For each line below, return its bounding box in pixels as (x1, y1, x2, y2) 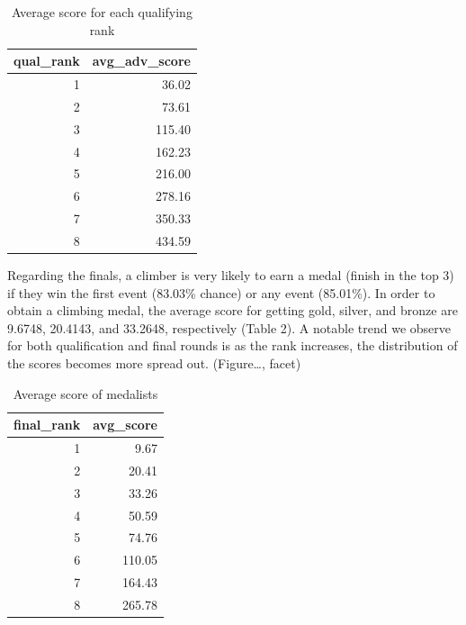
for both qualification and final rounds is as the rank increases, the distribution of (7, 336, 458, 355)
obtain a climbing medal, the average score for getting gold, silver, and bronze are (7, 301, 458, 320)
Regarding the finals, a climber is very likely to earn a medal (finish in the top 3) (7, 266, 454, 285)
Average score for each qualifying (12, 3, 193, 21)
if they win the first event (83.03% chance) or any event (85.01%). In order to (7, 283, 435, 302)
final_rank (13, 415, 81, 434)
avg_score (93, 415, 157, 434)
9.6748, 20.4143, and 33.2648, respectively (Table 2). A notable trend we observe (7, 318, 451, 337)
